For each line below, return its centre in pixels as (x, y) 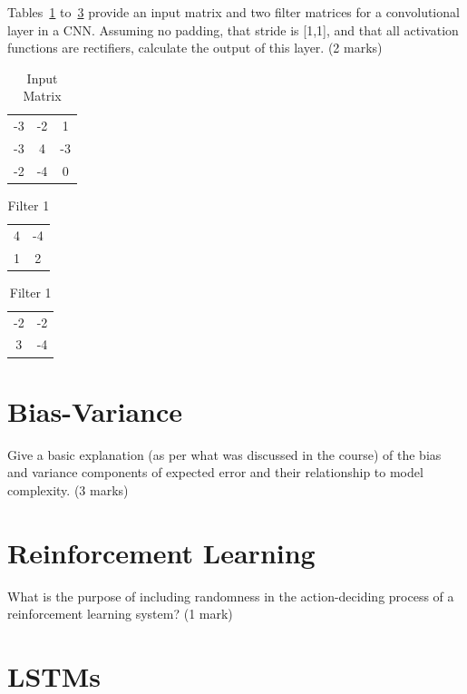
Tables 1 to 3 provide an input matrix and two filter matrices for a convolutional (233, 12)
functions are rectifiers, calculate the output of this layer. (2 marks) (195, 48)
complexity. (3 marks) (68, 489)
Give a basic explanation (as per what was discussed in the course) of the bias (224, 454)
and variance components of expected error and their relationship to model (215, 472)
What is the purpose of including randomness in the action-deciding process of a (231, 596)
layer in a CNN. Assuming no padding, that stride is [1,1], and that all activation (233, 29)
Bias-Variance (95, 411)
